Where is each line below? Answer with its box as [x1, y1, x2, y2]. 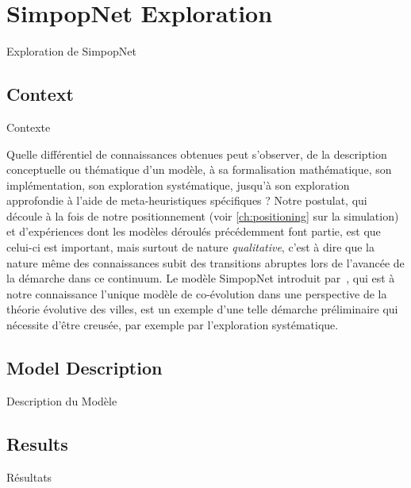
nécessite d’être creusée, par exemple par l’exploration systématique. [6, 317, 339, 333]
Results [6, 431, 68, 455]
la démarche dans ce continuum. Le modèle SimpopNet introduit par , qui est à [6, 270, 395, 286]
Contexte [6, 118, 51, 135]
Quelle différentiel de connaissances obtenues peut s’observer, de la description [6, 145, 387, 162]
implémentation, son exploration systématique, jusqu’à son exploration [6, 176, 350, 193]
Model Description [6, 355, 163, 380]
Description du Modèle [6, 392, 117, 409]
